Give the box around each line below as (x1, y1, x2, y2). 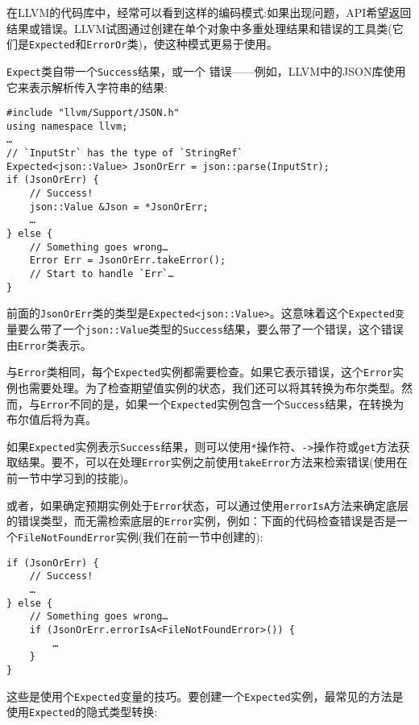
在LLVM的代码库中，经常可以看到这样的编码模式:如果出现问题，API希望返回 (6, 4, 412, 20)
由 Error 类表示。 (6, 336, 92, 353)
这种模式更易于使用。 (164, 35, 278, 52)
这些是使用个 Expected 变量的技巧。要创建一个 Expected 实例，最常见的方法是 (6, 687, 404, 704)
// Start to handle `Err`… (29, 267, 174, 280)
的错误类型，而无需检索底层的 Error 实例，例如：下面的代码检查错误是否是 (6, 512, 396, 529)
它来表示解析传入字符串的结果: (6, 78, 168, 95)
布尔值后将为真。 (6, 411, 97, 428)
